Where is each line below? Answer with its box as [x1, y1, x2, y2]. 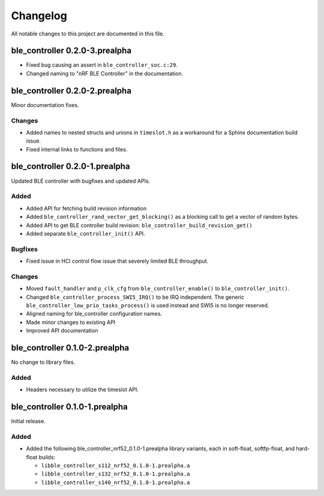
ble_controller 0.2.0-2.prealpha [11, 85, 132, 96]
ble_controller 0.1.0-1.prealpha [11, 402, 128, 412]
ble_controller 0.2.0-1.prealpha [11, 161, 130, 171]
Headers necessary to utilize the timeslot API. [26, 386, 139, 393]
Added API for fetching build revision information [26, 204, 147, 212]
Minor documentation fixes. [11, 101, 79, 108]
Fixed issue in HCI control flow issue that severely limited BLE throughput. [26, 257, 209, 265]
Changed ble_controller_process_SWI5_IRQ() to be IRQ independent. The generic [26, 293, 245, 301]
